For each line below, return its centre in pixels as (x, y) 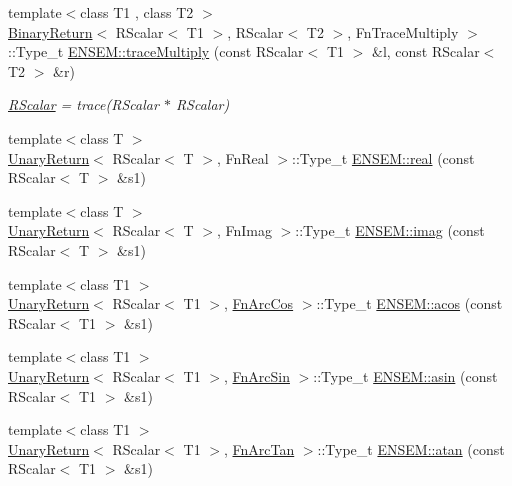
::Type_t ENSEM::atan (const (411, 448)
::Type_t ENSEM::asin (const (405, 375)
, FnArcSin (256, 375)
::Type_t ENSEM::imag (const (390, 230)
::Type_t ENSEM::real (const (383, 157)
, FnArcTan (259, 448)
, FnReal (242, 157)
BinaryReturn (50, 31)
